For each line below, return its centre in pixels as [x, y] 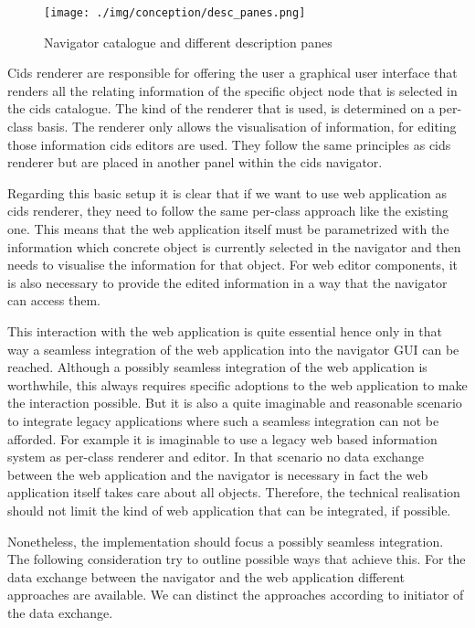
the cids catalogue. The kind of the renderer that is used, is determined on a [221, 108]
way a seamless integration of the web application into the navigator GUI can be [233, 349]
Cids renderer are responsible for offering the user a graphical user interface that [232, 73]
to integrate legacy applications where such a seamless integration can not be [223, 420]
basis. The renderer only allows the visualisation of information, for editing [247, 127]
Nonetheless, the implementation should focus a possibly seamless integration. [226, 541]
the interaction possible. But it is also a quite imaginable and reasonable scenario [235, 403]
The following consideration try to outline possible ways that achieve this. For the [237, 559]
